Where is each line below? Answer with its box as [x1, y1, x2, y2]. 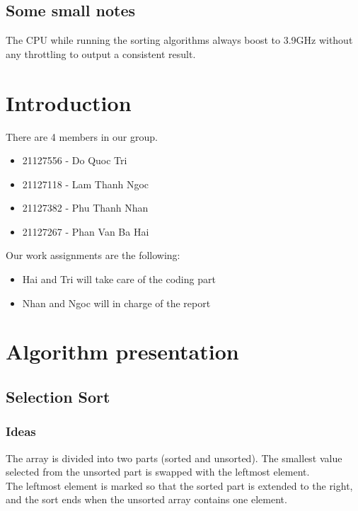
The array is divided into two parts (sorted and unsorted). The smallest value [6, 450, 342, 465]
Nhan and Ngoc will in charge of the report [22, 295, 211, 310]
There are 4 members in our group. [6, 129, 158, 144]
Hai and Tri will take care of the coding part [22, 272, 216, 287]
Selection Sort [6, 386, 110, 408]
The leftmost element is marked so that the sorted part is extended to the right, [6, 478, 353, 493]
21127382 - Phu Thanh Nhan [22, 200, 149, 215]
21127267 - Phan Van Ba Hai [22, 224, 149, 239]
